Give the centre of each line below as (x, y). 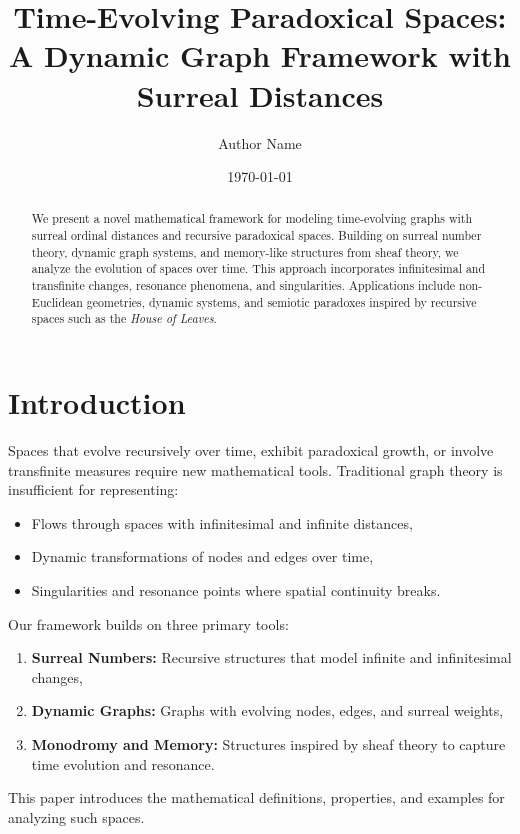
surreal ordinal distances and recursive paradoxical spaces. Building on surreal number (256, 235)
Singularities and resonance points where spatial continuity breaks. (236, 589)
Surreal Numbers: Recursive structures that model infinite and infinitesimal (271, 657)
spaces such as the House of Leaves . (124, 318)
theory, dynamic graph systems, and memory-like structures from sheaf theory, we (245, 251)
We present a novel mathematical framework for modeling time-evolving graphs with (252, 218)
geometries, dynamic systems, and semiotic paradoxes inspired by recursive (281, 301)
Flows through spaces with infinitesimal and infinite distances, (222, 522)
